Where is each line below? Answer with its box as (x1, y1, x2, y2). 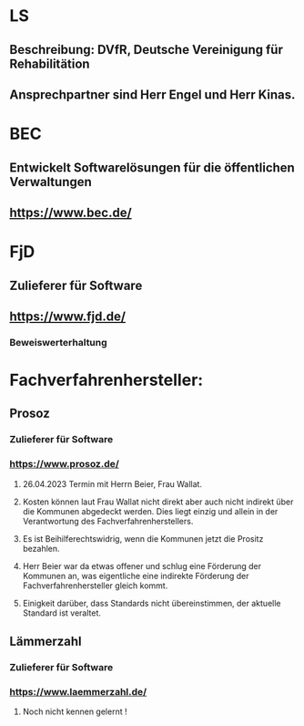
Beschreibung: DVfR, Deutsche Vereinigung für (9, 42, 284, 57)
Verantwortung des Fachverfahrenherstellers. (22, 515, 194, 526)
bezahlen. (22, 543, 61, 554)
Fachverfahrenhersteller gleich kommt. (22, 580, 168, 591)
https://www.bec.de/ (9, 204, 132, 220)
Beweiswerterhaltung (9, 336, 107, 348)
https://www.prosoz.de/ (9, 458, 120, 471)
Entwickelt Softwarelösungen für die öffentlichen (9, 160, 296, 175)
